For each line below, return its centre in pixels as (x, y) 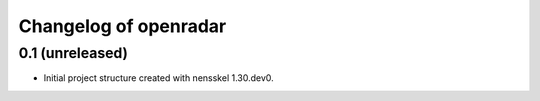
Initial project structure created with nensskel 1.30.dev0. (158, 78)
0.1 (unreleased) (73, 53)
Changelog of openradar (122, 26)
